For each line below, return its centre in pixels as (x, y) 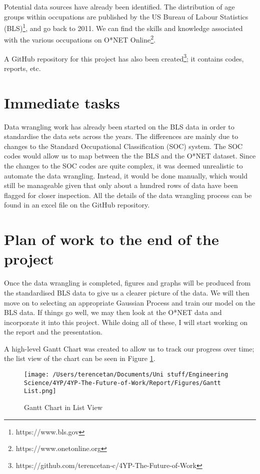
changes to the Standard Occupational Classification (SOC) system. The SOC (123, 146)
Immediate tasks (62, 102)
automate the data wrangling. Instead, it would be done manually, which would (126, 175)
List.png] (40, 391)
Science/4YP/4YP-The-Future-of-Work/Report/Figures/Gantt (122, 383)
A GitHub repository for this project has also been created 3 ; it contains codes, (124, 57)
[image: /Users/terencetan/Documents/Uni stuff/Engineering (126, 375)
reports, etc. (22, 68)
